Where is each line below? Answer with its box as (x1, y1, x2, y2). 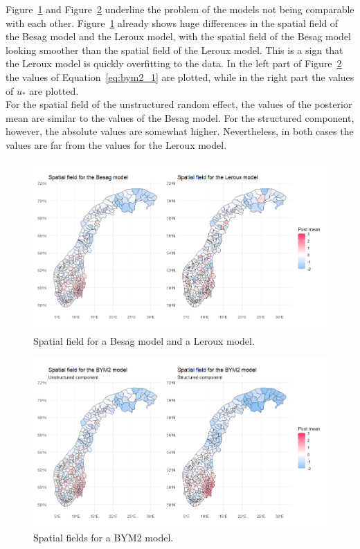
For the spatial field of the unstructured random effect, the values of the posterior (6, 97, 352, 111)
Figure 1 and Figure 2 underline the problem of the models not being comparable (6, 2, 354, 16)
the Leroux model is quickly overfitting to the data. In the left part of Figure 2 (6, 56, 342, 71)
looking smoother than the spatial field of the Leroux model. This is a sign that (6, 42, 343, 57)
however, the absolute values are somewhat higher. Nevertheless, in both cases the (6, 124, 354, 138)
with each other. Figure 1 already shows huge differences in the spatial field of (6, 15, 339, 30)
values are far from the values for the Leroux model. (6, 137, 227, 152)
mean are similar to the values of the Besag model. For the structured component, (6, 110, 354, 125)
